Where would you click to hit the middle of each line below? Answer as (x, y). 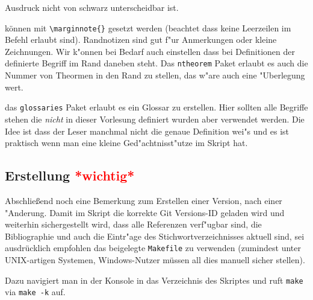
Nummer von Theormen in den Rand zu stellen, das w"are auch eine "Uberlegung (155, 75)
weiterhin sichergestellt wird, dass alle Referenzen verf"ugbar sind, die (133, 224)
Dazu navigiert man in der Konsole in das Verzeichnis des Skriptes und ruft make (154, 280)
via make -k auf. (35, 292)
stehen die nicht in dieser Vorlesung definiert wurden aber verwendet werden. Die (155, 119)
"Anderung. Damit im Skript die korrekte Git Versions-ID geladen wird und (145, 212)
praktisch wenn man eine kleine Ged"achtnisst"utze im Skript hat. (126, 143)
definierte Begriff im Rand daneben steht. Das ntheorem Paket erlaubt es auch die (156, 63)
